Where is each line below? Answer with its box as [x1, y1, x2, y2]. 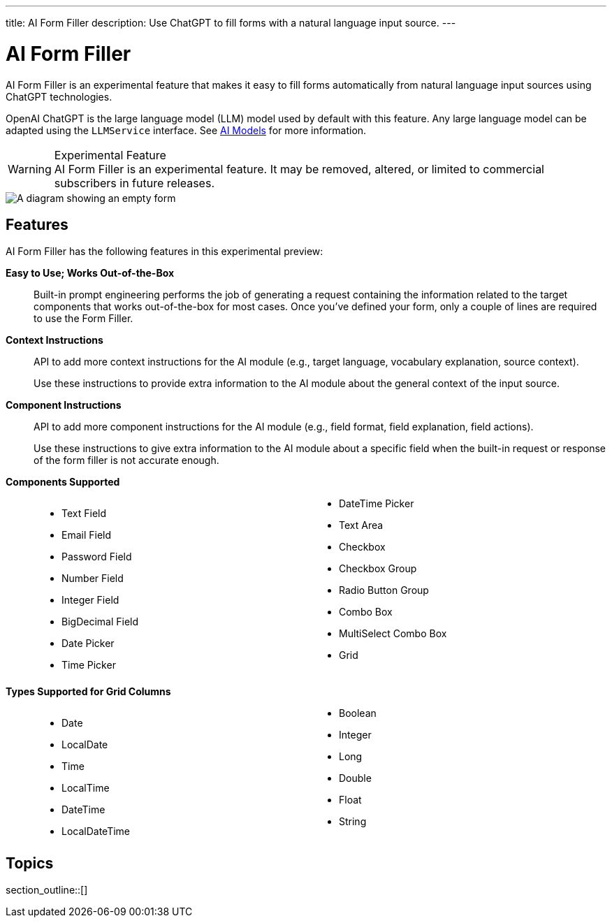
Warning [8, 161, 52, 176]
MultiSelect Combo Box [339, 627, 447, 640]
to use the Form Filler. [34, 312, 133, 325]
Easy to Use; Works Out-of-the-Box [6, 267, 175, 279]
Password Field [61, 551, 132, 563]
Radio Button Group [339, 584, 429, 597]
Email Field [61, 529, 112, 542]
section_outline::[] [6, 884, 88, 896]
